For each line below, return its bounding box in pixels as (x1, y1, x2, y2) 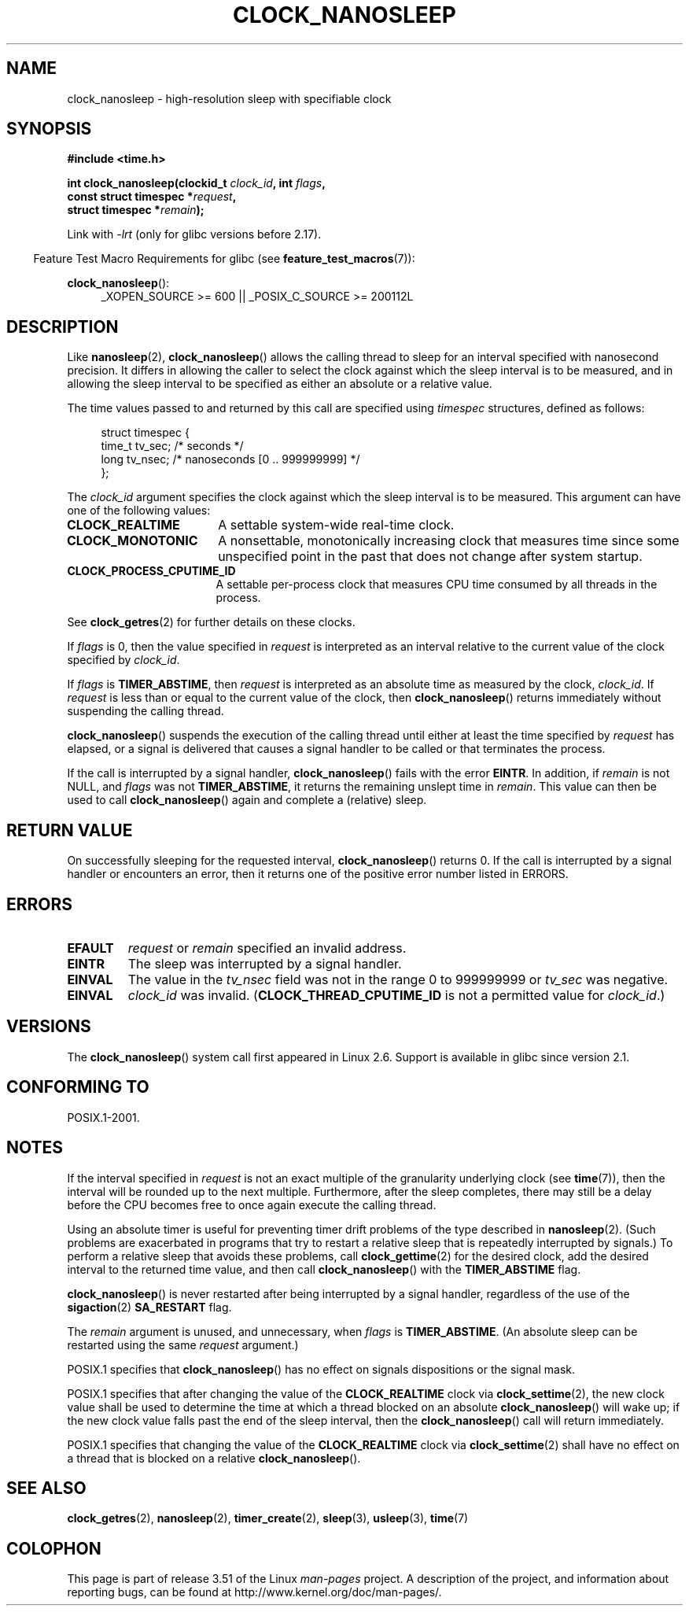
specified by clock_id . (67, 653, 180, 667)
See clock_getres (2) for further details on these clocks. (67, 615, 356, 629)
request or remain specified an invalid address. (127, 939, 407, 956)
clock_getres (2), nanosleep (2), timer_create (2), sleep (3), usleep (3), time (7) (67, 1511, 469, 1525)
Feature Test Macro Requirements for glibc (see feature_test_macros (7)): (33, 252, 415, 266)
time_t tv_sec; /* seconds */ (101, 439, 244, 453)
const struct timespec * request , (67, 190, 237, 204)
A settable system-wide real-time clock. (218, 517, 455, 533)
